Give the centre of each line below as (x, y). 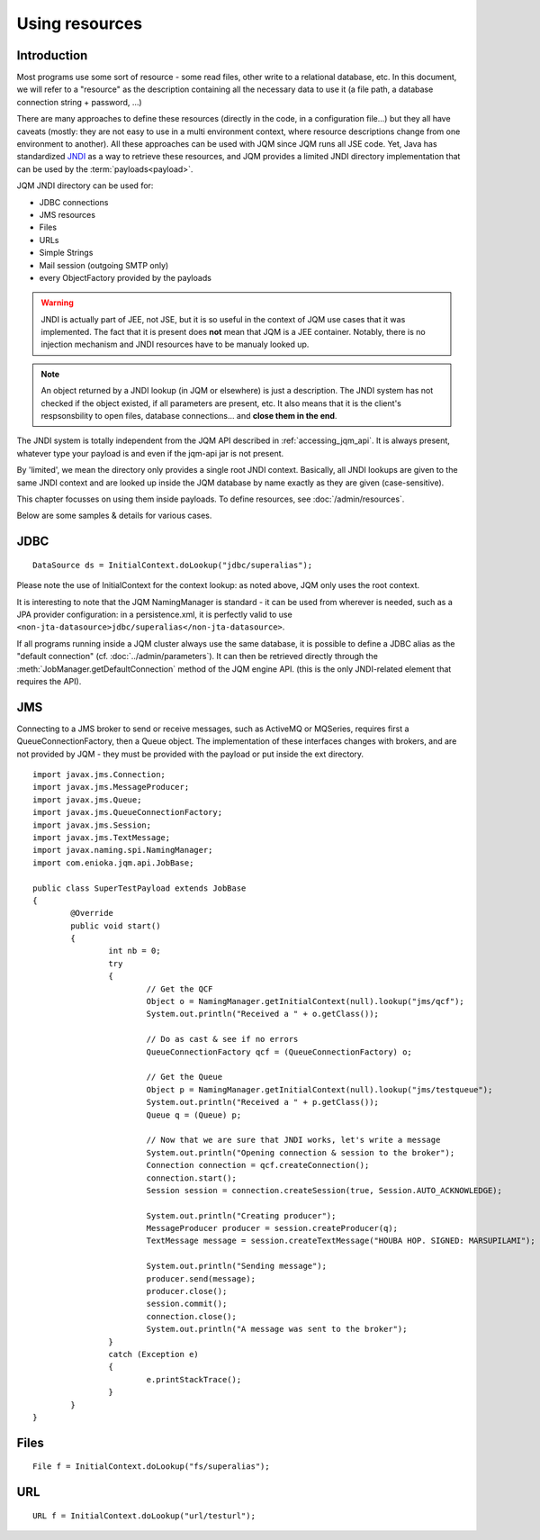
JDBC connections (74, 202)
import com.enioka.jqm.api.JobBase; (113, 863)
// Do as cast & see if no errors (222, 1039)
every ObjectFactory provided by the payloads (125, 277)
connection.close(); (192, 1316)
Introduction (52, 55)
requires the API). (49, 681)
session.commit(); (187, 1304)
